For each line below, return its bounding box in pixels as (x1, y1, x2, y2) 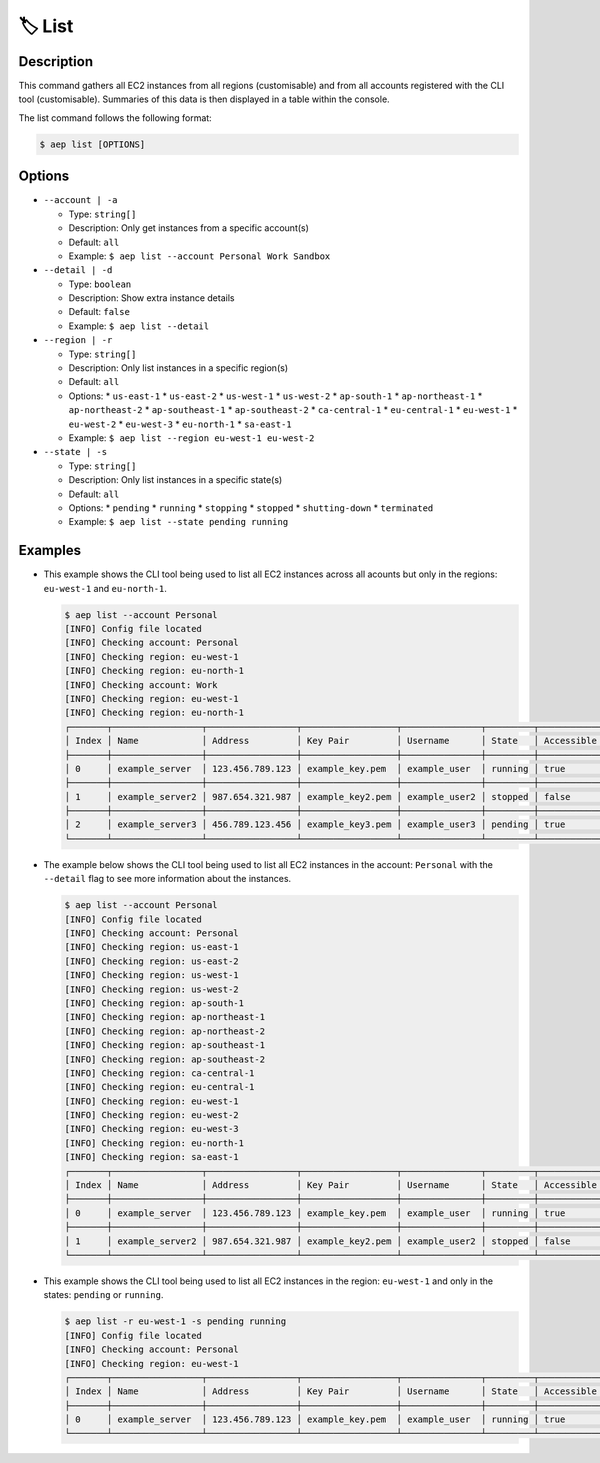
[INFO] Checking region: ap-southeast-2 (64, 1053, 265, 1065)
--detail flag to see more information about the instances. (43, 873, 292, 885)
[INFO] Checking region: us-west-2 (64, 983, 239, 995)
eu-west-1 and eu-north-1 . (43, 582, 167, 594)
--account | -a (43, 195, 119, 206)
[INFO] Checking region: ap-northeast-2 (64, 1025, 265, 1037)
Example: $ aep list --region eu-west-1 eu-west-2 (68, 431, 315, 444)
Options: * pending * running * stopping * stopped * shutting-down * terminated (68, 501, 434, 514)
